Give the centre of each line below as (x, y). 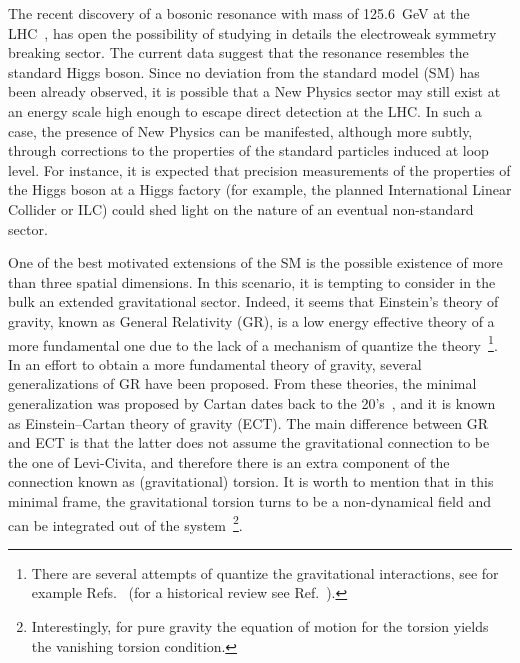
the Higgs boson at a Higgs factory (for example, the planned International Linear (260, 189)
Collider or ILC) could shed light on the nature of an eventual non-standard (241, 208)
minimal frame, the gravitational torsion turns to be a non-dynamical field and (249, 500)
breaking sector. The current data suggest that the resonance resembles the (238, 52)
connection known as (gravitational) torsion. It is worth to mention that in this (251, 481)
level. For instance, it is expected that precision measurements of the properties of (259, 169)
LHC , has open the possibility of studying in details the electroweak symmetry (252, 32)
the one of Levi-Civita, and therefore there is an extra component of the (229, 461)
